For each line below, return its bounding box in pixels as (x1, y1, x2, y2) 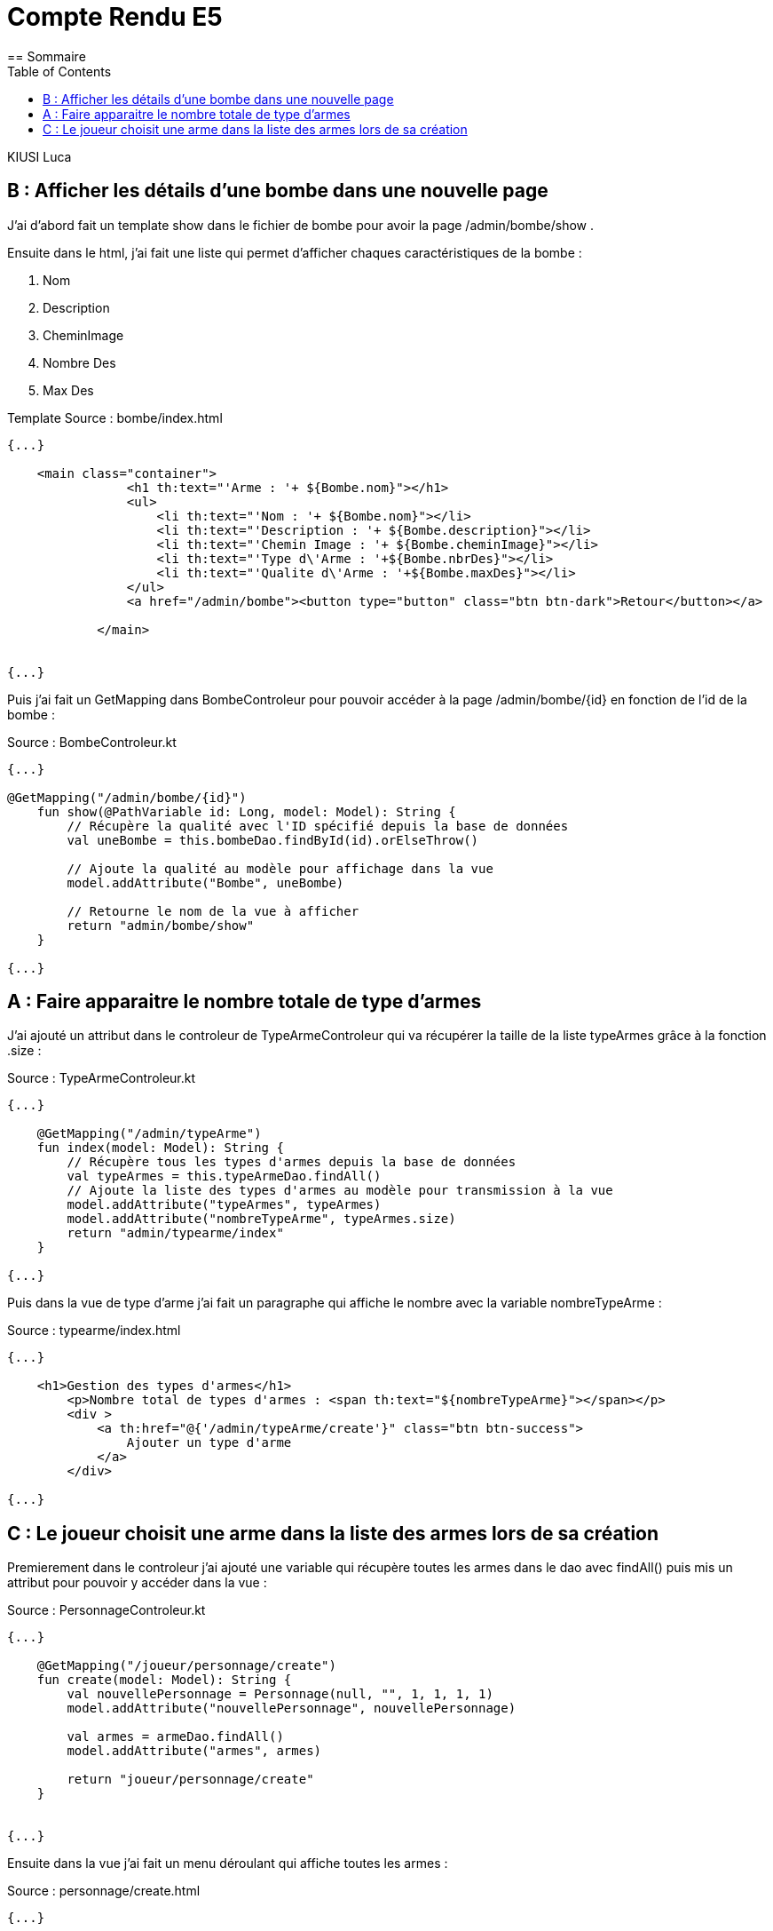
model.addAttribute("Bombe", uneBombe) (67, 875, 344, 890)
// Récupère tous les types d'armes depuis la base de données (67, 1155, 517, 1170)
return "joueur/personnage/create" (67, 1772, 314, 1787)
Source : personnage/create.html (7, 1883, 201, 1899)
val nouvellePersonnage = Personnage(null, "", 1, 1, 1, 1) (67, 1687, 493, 1702)
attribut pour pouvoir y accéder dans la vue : (7, 1575, 267, 1591)
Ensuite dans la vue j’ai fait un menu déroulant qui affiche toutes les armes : (7, 1856, 448, 1871)
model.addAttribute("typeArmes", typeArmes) (67, 1197, 382, 1212)
